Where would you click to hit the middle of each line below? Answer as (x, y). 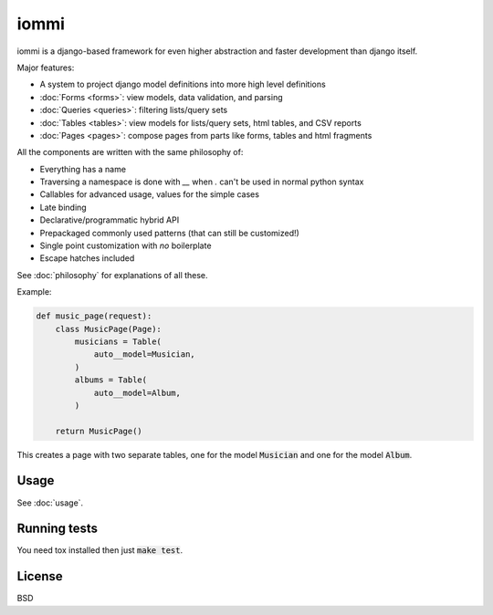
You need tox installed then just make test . (100, 550)
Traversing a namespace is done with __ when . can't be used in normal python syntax (202, 182)
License (40, 576)
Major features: (46, 68)
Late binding (63, 207)
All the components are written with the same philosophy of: (130, 152)
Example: (34, 292)
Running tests (58, 529)
